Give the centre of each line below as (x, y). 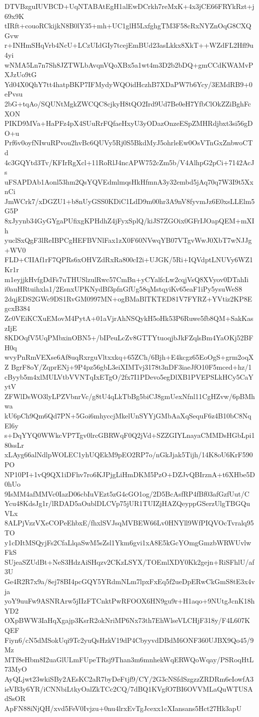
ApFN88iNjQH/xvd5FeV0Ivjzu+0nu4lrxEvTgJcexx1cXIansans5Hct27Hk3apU (123, 708)
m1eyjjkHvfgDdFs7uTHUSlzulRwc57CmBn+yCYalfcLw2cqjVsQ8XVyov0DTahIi (127, 279)
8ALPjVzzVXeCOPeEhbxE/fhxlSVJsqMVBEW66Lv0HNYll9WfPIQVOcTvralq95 (129, 523)
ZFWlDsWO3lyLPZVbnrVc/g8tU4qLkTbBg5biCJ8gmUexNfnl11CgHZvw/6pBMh (130, 396)
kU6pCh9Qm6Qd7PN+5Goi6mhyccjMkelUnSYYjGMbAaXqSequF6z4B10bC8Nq (128, 415)
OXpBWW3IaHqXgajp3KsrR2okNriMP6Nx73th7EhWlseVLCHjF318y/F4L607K (127, 620)
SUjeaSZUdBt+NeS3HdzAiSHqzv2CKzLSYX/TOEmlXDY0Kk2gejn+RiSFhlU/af (129, 562)
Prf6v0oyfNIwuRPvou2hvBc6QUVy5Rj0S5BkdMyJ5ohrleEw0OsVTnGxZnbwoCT (129, 143)
